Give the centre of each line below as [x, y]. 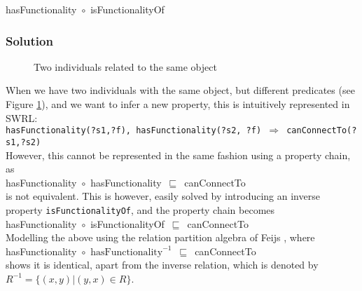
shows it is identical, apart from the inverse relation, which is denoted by [162, 265]
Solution [29, 40]
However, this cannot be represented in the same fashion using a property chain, [178, 155]
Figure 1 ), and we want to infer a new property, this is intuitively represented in [178, 104]
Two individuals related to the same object [125, 66]
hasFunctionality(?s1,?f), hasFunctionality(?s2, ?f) [134, 131]
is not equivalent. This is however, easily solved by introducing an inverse [163, 196]
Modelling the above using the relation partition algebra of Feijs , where [160, 237]
